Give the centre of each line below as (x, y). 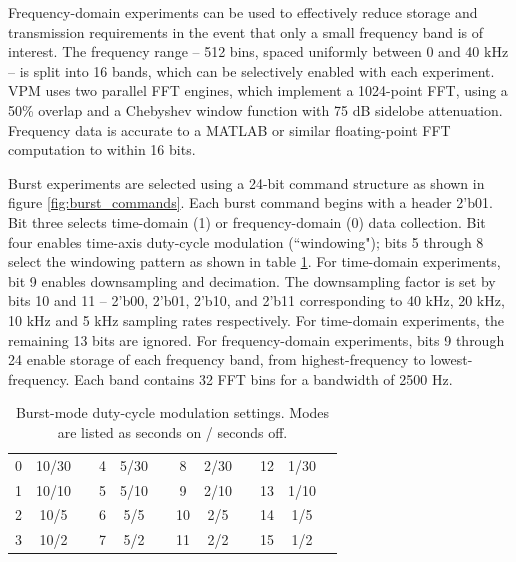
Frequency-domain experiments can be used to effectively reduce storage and (243, 12)
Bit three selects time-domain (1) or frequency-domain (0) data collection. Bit (247, 221)
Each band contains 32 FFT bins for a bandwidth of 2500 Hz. (263, 378)
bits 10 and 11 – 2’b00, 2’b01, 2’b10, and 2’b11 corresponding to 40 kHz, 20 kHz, (256, 300)
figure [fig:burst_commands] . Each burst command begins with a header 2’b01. (250, 202)
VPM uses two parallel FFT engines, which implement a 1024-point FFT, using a (258, 90)
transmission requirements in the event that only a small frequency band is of (246, 31)
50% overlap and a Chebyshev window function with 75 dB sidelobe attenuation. (255, 109)
